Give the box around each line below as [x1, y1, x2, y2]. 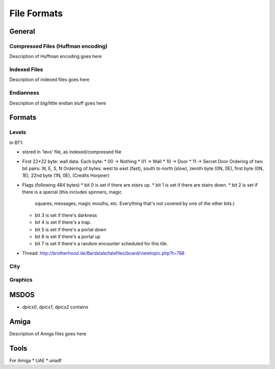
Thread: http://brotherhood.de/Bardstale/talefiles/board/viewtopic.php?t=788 [22, 250, 185, 256]
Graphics [9, 276, 33, 283]
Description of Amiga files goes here [9, 330, 87, 336]
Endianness [9, 89, 39, 96]
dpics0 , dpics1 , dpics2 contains [22, 304, 89, 310]
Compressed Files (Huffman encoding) [9, 42, 108, 49]
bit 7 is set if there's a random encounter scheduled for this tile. [35, 241, 168, 247]
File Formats [9, 8, 63, 19]
